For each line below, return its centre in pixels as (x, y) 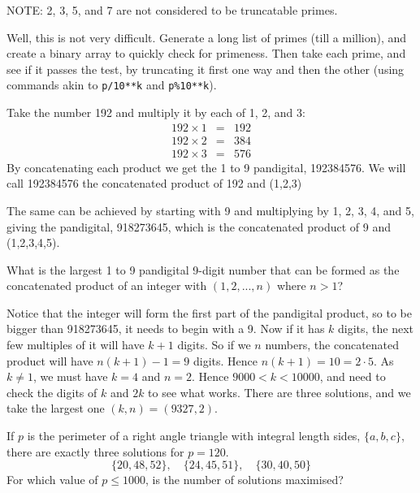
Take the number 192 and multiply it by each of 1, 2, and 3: (156, 112)
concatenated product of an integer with (107, 285)
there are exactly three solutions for (95, 451)
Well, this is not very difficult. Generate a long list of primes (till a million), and (207, 37)
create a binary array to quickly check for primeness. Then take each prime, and (206, 53)
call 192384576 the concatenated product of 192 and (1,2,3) (154, 183)
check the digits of (52, 392)
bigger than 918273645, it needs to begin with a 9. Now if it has (166, 329)
